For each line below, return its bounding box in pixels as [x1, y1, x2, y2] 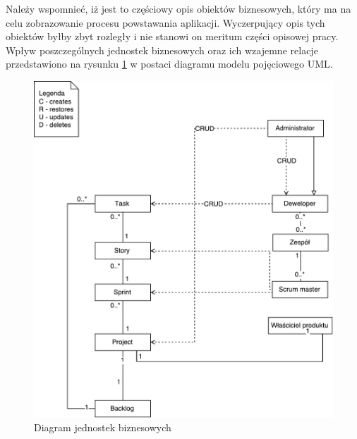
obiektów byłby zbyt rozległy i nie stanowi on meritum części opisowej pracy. [6, 29, 339, 44]
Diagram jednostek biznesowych [34, 420, 171, 435]
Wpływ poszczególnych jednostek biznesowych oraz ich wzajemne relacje [6, 42, 318, 57]
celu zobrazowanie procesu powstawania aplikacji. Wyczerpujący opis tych [6, 15, 325, 30]
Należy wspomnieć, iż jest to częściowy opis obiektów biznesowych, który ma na [6, 1, 351, 16]
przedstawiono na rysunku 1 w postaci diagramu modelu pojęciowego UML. [6, 56, 333, 71]
